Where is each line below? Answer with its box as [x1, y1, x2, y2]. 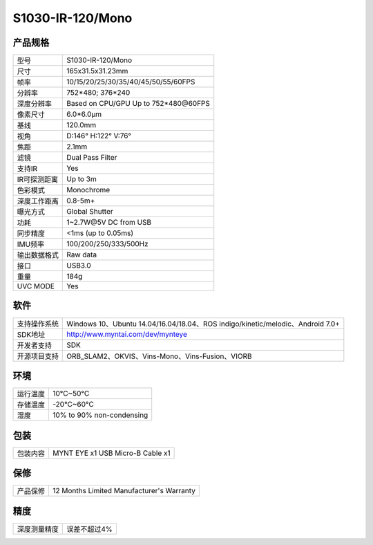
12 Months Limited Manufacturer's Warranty [52, 486, 196, 496]
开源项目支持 [17, 351, 59, 361]
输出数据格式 [17, 250, 59, 260]
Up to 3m [66, 174, 97, 184]
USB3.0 [66, 261, 91, 270]
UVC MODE [17, 281, 55, 291]
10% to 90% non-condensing [52, 410, 149, 420]
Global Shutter [66, 207, 113, 216]
